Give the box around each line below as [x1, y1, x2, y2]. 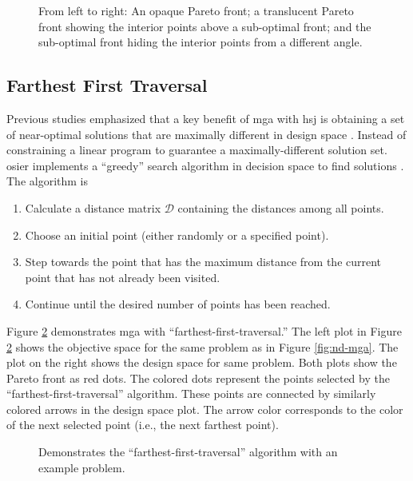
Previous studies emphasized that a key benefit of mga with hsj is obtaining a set [6, 109, 405, 126]
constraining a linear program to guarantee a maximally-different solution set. [6, 141, 387, 158]
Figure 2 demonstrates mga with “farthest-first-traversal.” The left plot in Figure [6, 322, 402, 339]
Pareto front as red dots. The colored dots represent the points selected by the [6, 369, 390, 386]
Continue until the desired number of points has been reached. [25, 296, 331, 312]
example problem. [38, 459, 125, 475]
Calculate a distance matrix [25, 199, 161, 216]
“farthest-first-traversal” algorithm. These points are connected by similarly [6, 385, 376, 402]
